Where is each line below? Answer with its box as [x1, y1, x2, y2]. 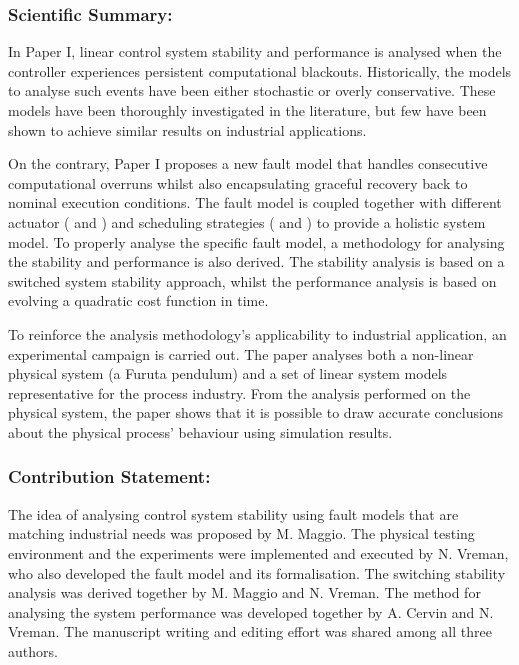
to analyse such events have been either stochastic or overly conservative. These [8, 80, 496, 101]
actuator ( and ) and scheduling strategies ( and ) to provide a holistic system [8, 211, 486, 232]
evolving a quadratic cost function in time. [8, 290, 269, 311]
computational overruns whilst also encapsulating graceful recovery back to [8, 172, 468, 193]
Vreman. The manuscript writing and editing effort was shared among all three [8, 621, 492, 642]
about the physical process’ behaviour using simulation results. [8, 421, 393, 442]
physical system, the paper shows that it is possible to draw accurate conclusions [8, 402, 504, 423]
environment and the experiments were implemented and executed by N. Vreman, [8, 542, 509, 563]
